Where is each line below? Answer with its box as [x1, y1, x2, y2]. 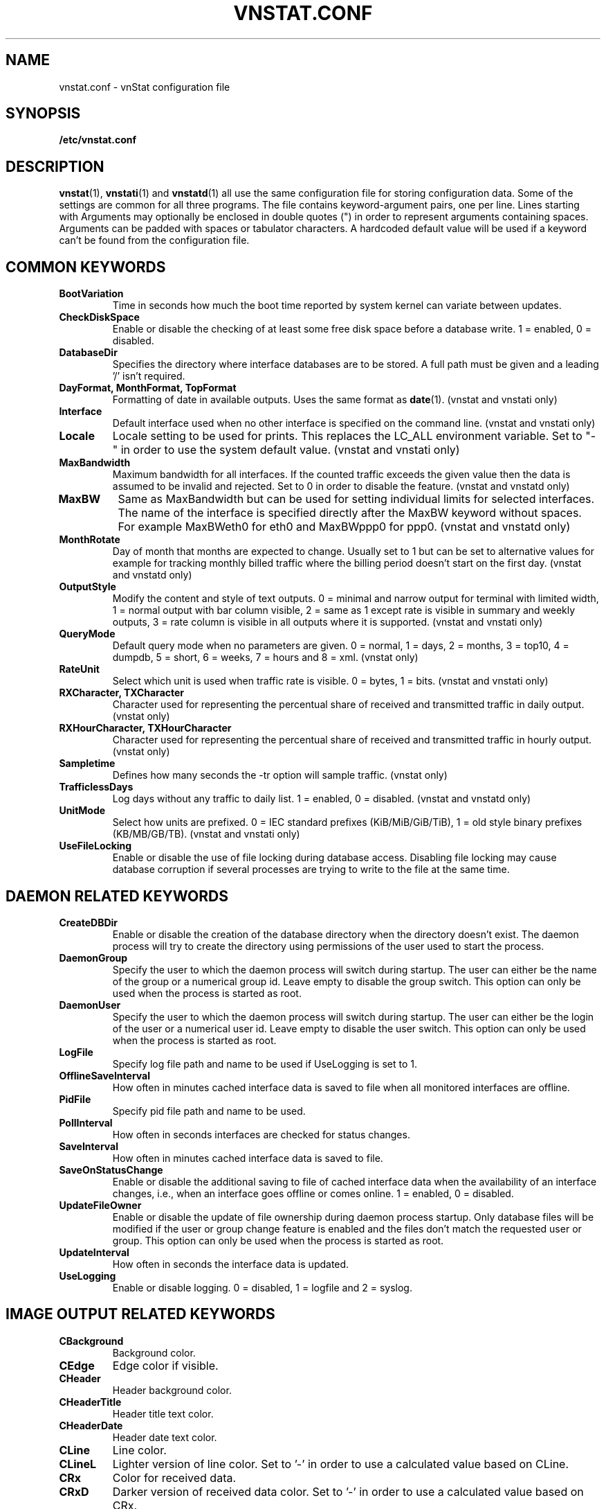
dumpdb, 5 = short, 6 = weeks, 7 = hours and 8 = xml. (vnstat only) [112, 651, 419, 664]
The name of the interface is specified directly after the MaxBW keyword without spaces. [118, 506, 582, 520]
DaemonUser [59, 998, 121, 1011]
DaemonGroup [59, 951, 128, 964]
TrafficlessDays [59, 781, 134, 793]
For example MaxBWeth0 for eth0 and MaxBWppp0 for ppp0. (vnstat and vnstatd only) [118, 520, 571, 534]
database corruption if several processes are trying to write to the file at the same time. [112, 863, 510, 876]
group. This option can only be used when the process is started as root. [112, 1234, 444, 1246]
